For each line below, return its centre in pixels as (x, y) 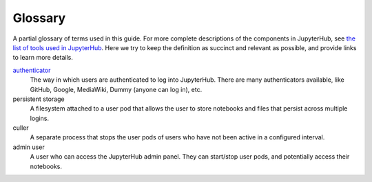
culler (21, 128)
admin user (29, 147)
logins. (40, 118)
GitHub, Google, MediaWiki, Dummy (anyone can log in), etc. (116, 89)
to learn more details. (43, 58)
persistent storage (39, 99)
